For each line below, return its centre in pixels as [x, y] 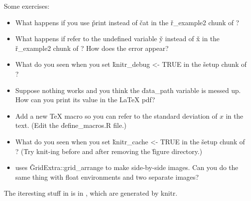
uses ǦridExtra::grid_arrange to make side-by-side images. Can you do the [127, 167]
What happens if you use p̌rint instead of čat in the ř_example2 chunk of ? [127, 22]
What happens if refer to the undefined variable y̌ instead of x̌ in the [117, 39]
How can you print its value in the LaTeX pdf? [85, 100]
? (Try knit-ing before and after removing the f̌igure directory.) [109, 151]
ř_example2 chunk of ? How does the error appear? [92, 48]
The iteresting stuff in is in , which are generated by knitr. [91, 193]
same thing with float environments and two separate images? [107, 177]
